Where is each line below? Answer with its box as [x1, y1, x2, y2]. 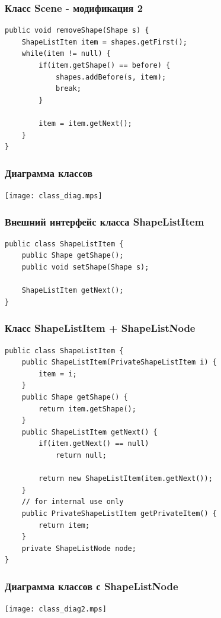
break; [55, 84, 81, 93]
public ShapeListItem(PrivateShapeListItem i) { [21, 358, 217, 367]
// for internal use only [21, 497, 124, 506]
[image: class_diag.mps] [5, 191, 103, 200]
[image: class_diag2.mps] [5, 605, 107, 614]
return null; [55, 451, 107, 459]
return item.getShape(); [39, 404, 136, 413]
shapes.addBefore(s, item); [55, 72, 166, 81]
